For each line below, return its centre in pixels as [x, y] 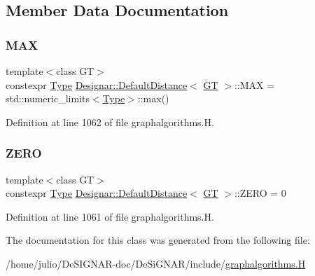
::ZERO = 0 [260, 193]
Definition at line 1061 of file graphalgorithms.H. [110, 216]
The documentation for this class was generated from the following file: [158, 240]
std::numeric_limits [48, 98]
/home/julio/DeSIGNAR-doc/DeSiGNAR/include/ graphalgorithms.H [156, 263]
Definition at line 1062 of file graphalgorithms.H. [110, 122]
